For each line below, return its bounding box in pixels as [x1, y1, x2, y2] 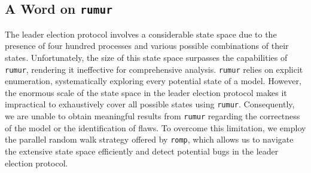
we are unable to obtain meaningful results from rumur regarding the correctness [5, 110, 300, 122]
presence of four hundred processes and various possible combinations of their [5, 39, 289, 52]
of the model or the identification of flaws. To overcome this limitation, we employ [5, 121, 306, 134]
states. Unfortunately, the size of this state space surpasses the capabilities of [5, 51, 288, 63]
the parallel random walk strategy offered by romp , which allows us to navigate [5, 133, 294, 146]
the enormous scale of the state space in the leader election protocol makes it [5, 86, 287, 98]
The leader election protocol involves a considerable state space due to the [5, 27, 277, 40]
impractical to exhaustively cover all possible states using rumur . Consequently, [5, 98, 295, 110]
